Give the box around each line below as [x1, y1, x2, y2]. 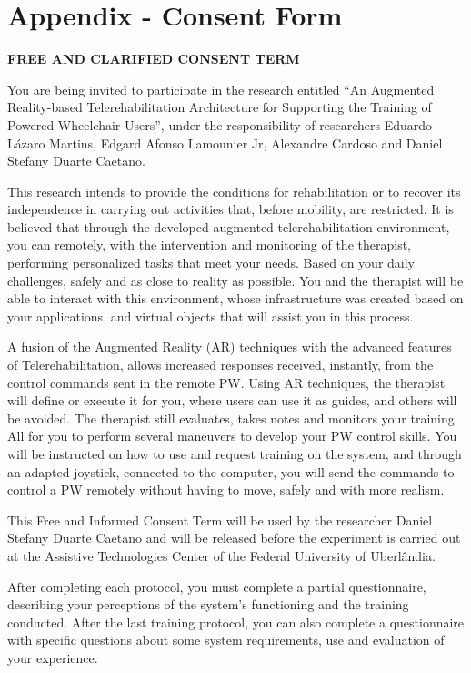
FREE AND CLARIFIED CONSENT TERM [7, 49, 300, 68]
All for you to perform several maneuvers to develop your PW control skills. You [7, 426, 457, 445]
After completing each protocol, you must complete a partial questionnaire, [7, 576, 426, 596]
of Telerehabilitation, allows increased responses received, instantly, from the [7, 355, 434, 374]
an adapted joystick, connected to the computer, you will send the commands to [7, 462, 455, 481]
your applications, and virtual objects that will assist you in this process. [7, 306, 414, 325]
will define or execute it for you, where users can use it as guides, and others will [7, 391, 457, 410]
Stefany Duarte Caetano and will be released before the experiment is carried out [7, 528, 461, 547]
